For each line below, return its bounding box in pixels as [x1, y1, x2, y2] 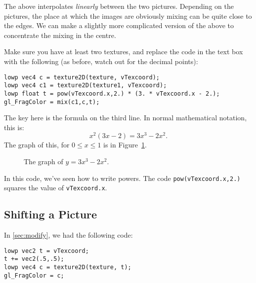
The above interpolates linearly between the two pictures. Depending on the [4, 1, 234, 11]
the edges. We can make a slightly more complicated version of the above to [4, 20, 234, 31]
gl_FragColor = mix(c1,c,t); [4, 98, 100, 106]
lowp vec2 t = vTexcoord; [4, 247, 89, 254]
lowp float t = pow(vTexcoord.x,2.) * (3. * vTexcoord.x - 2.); [4, 90, 220, 97]
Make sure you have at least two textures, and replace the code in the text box [4, 46, 243, 57]
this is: [4, 122, 24, 132]
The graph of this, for [4, 140, 70, 150]
